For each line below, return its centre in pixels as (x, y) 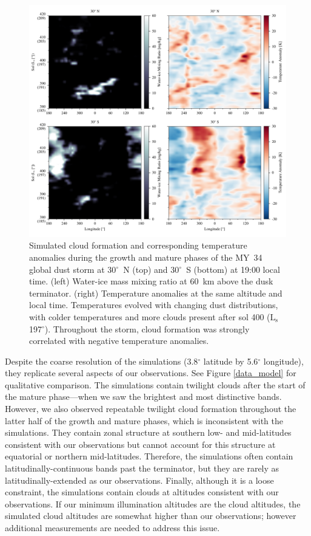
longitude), (283, 361)
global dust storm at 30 (73, 269)
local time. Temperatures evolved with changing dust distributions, (154, 305)
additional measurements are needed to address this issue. (112, 528)
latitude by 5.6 (231, 361)
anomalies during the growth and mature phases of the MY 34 (146, 257)
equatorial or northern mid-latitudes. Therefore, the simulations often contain (149, 456)
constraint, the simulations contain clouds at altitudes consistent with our (142, 492)
